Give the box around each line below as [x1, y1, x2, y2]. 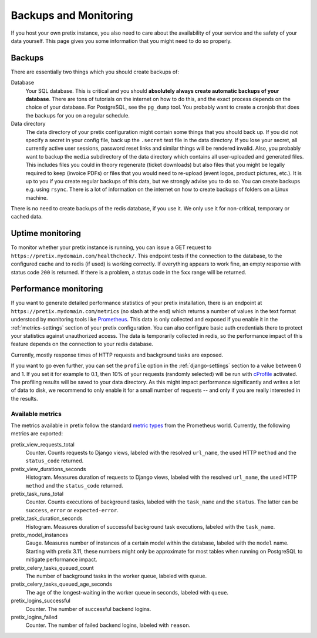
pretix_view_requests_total [11, 441, 75, 448]
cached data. [11, 213, 43, 220]
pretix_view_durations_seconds [11, 465, 86, 472]
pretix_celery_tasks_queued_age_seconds [11, 580, 113, 587]
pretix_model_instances [11, 531, 69, 538]
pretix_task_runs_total [11, 491, 64, 498]
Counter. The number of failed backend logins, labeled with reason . [25, 622, 191, 629]
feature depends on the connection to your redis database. [11, 341, 154, 348]
